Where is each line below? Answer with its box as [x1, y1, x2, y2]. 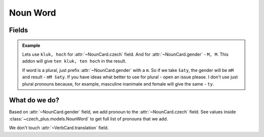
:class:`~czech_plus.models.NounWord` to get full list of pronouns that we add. [9, 115, 168, 122]
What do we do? [9, 96, 60, 105]
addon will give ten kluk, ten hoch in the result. [22, 58, 127, 64]
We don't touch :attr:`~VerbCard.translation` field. [9, 125, 109, 131]
